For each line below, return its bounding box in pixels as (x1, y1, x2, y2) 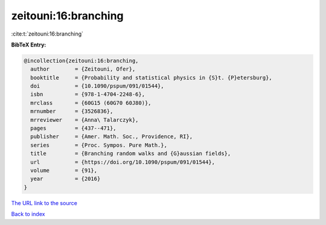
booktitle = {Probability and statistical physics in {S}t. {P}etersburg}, (30, 74, 273, 81)
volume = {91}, (30, 167, 98, 174)
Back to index (11, 211, 45, 218)
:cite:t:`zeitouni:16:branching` (11, 30, 84, 37)
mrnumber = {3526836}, (30, 108, 113, 115)
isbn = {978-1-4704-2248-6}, (30, 91, 145, 98)
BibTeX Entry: (11, 41, 46, 48)
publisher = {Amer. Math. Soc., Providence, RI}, (30, 133, 193, 140)
